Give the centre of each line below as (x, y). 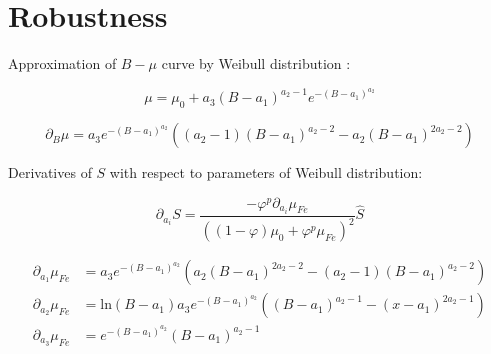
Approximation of (62, 63)
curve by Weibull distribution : (256, 63)
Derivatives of (50, 172)
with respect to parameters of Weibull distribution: (266, 172)
